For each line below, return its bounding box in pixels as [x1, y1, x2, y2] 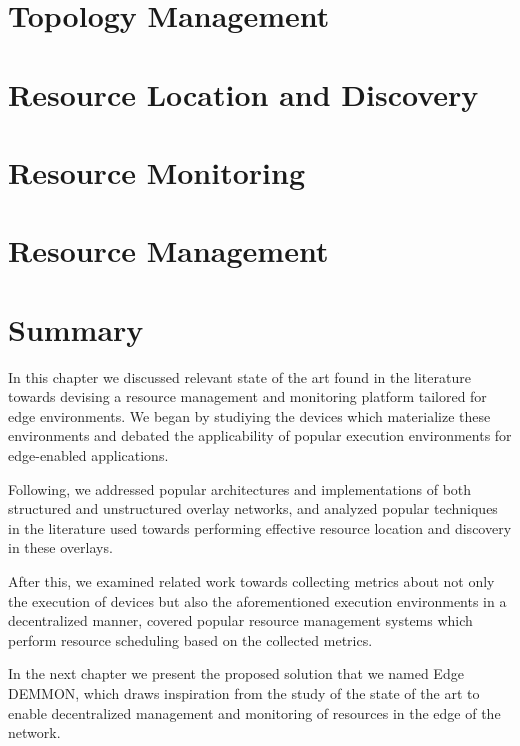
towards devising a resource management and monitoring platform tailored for [8, 386, 487, 407]
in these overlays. [8, 537, 113, 558]
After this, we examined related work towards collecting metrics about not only [8, 570, 495, 591]
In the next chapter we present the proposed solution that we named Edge [8, 663, 464, 684]
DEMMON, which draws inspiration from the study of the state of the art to [8, 682, 480, 703]
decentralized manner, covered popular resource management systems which [8, 610, 473, 631]
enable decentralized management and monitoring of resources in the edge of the [8, 702, 501, 723]
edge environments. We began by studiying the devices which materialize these [8, 405, 491, 426]
